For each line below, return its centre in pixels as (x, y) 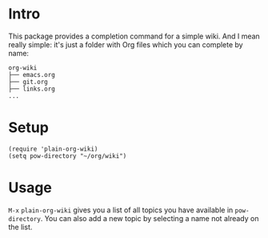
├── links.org (32, 89)
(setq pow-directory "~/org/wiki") (68, 156)
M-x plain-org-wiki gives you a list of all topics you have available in (121, 210)
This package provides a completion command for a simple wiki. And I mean (134, 36)
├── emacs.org (32, 75)
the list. (20, 227)
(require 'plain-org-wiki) (53, 149)
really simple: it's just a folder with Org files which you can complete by (126, 44)
